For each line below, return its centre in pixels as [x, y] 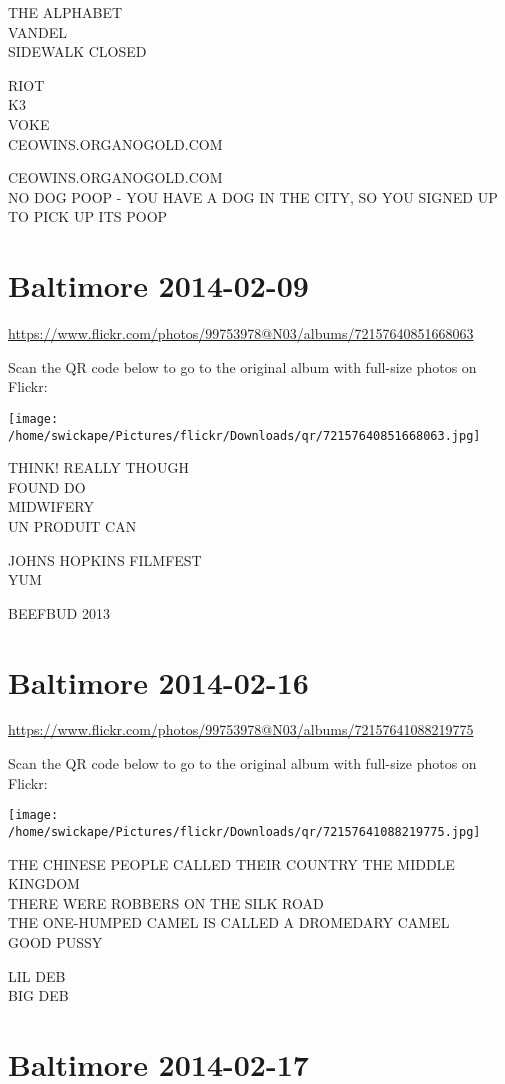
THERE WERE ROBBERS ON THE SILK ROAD [166, 902]
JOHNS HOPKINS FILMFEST [105, 559]
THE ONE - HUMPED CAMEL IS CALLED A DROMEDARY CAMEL [229, 922]
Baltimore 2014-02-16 [158, 681]
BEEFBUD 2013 [59, 612]
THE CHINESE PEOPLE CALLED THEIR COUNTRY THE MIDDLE [231, 863]
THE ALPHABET [65, 12]
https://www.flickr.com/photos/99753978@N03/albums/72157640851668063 [241, 333]
